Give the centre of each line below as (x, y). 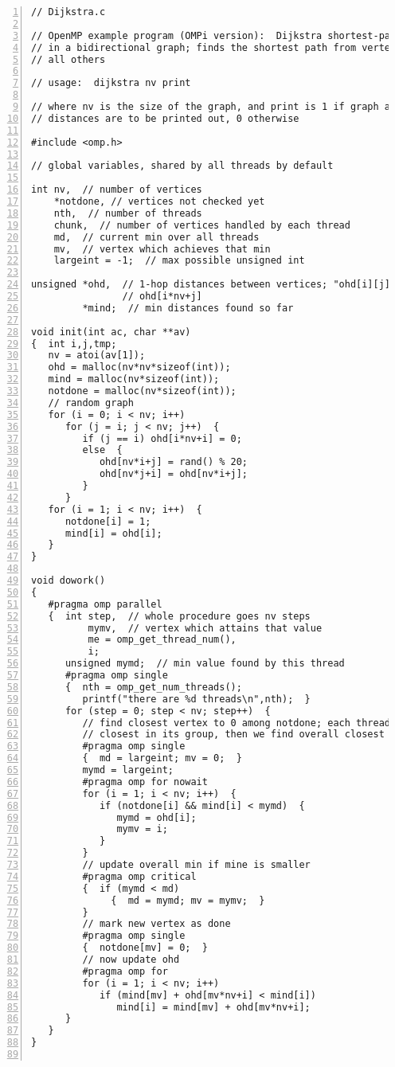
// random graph (91, 403)
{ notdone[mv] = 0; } (145, 948)
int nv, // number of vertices (117, 190)
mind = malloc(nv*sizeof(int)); (134, 379)
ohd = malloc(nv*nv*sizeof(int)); (139, 367)
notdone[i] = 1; (108, 521)
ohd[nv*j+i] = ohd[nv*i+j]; (174, 474)
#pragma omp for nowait (145, 782)
